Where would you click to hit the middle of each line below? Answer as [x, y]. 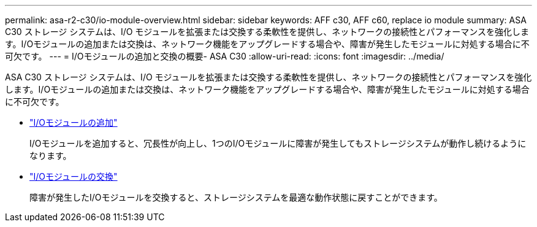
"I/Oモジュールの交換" [74, 176]
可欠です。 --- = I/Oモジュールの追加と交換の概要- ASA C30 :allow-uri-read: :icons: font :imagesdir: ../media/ [225, 56]
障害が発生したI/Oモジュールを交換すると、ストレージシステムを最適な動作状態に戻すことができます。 [236, 197]
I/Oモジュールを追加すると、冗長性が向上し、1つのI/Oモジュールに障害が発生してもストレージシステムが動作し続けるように [278, 143]
